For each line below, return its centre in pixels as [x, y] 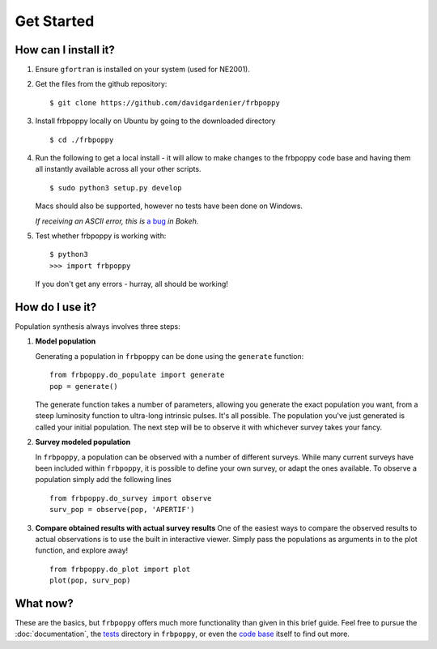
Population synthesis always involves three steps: [98, 327]
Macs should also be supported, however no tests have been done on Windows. [169, 206]
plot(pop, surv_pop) [90, 581]
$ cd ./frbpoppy [82, 139]
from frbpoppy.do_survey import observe [131, 498]
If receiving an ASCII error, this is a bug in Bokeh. [117, 221]
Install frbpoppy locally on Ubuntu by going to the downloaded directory [155, 121]
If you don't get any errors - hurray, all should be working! [132, 284]
